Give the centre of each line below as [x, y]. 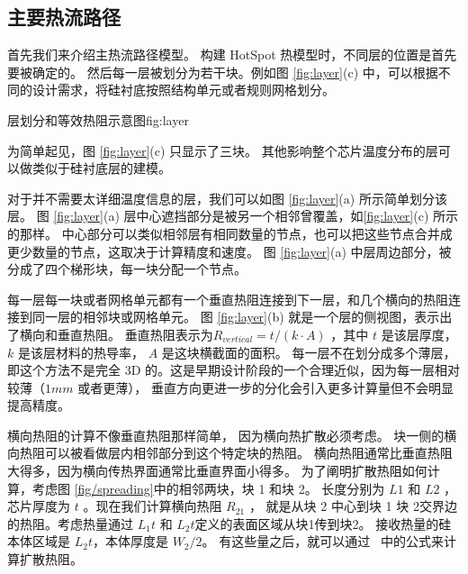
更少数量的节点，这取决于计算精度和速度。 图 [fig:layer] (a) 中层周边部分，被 [229, 251]
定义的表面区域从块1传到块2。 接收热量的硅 [323, 523]
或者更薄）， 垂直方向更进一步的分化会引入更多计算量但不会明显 [265, 387]
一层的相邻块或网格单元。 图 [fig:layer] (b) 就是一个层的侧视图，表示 [242, 317]
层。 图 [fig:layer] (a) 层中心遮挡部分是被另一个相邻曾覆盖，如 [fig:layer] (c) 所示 [233, 216]
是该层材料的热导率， [81, 352]
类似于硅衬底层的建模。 [101, 168]
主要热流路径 [64, 17]
